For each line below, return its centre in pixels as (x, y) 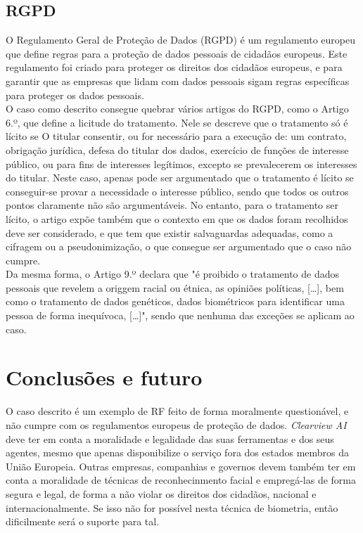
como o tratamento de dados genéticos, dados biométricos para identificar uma (175, 301)
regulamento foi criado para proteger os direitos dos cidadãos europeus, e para (174, 67)
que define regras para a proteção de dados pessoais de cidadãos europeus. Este (177, 53)
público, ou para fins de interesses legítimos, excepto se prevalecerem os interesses (181, 163)
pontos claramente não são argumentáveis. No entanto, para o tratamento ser (172, 205)
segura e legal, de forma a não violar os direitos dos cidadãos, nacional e (161, 493)
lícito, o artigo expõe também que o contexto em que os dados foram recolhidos (177, 218)
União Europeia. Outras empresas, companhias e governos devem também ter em (181, 466)
